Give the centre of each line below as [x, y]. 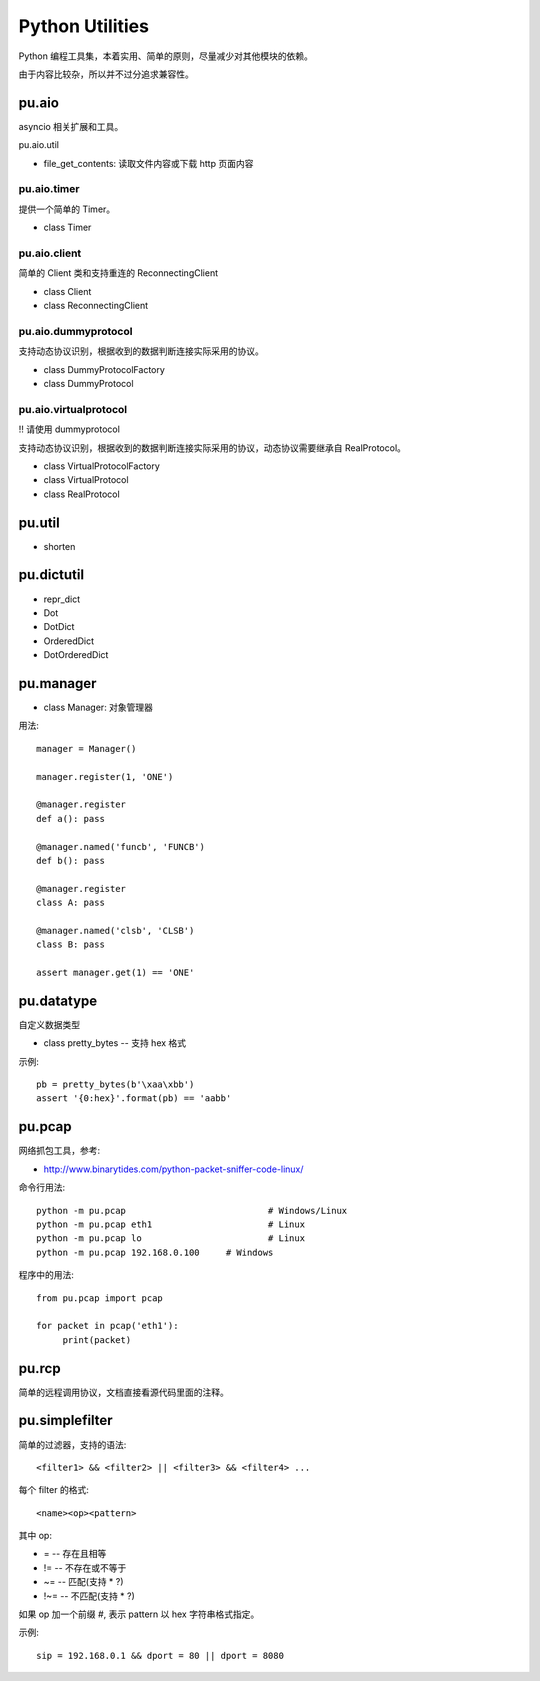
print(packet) [97, 1339]
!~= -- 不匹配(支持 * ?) [89, 1596]
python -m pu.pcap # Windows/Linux [192, 1210]
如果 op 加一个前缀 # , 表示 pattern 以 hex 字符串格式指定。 [139, 1614]
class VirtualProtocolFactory [101, 466]
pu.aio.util [39, 145]
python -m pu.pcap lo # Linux [170, 1238]
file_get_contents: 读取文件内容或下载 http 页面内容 [148, 163]
